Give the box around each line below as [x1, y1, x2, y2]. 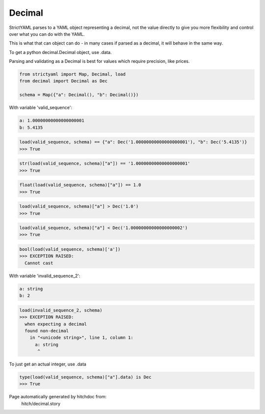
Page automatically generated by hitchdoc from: [9, 394, 106, 400]
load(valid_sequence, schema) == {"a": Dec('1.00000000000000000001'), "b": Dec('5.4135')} [19, 139, 247, 145]
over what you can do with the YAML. [9, 31, 85, 37]
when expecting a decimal [25, 321, 87, 327]
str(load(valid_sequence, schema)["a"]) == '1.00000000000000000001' [19, 161, 190, 166]
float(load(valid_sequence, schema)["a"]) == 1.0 [19, 182, 141, 188]
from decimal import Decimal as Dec [19, 78, 108, 84]
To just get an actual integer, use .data [9, 361, 87, 367]
